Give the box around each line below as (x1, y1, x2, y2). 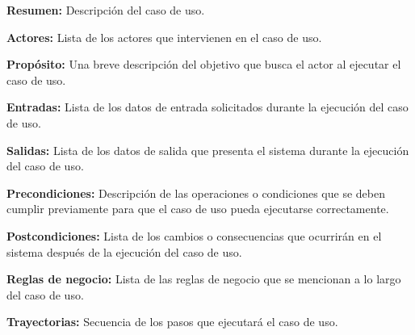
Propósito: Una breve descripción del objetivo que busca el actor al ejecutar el (6, 56, 401, 73)
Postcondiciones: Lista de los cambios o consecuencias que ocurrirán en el (6, 227, 382, 244)
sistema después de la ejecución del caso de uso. (6, 243, 242, 260)
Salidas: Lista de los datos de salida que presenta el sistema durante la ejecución (6, 141, 409, 158)
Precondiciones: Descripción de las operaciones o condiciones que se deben (6, 184, 385, 201)
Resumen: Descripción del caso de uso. (6, 2, 205, 18)
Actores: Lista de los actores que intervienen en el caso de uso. (6, 28, 322, 45)
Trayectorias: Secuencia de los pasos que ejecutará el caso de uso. (6, 313, 338, 330)
